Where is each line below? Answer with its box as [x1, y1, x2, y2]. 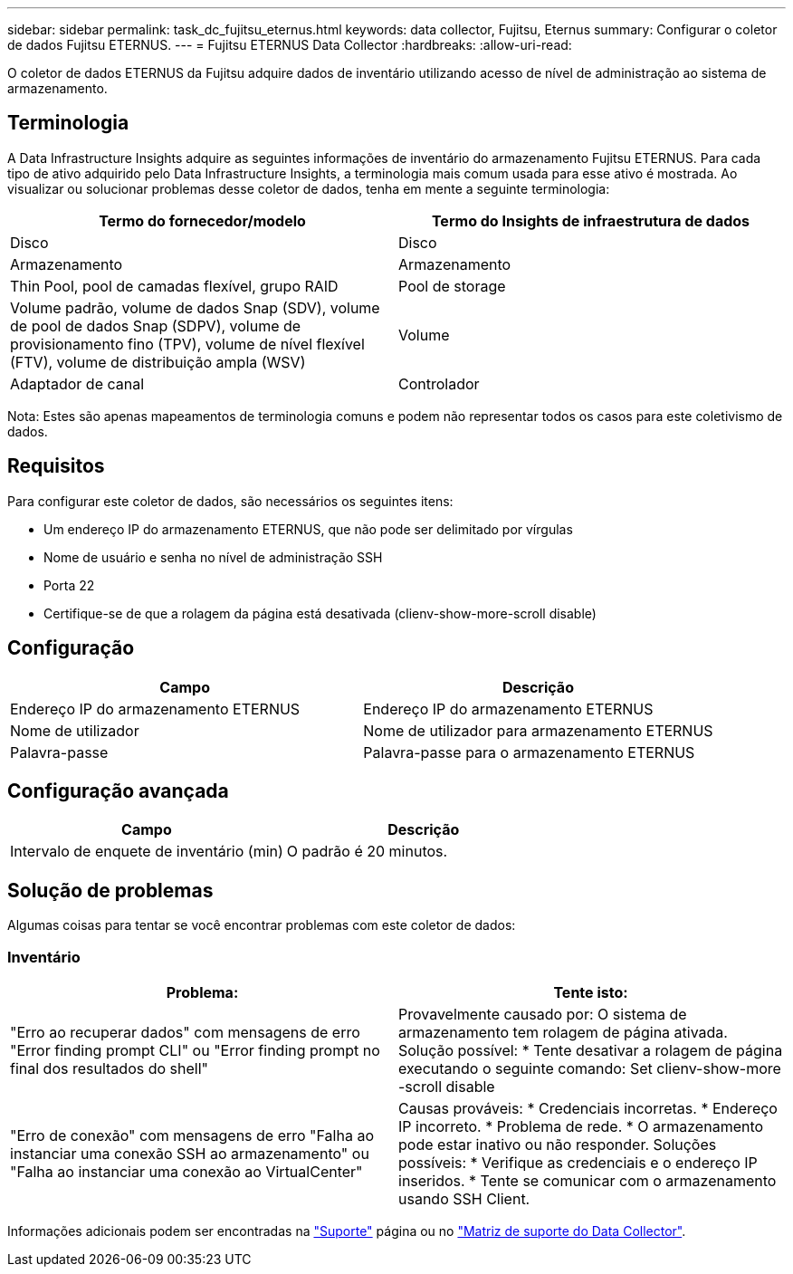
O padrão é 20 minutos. [286, 842, 448, 861]
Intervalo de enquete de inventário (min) [10, 842, 283, 861]
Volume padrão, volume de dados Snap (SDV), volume [10, 298, 380, 317]
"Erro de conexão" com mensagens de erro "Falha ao [10, 1126, 374, 1145]
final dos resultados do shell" [10, 1058, 209, 1078]
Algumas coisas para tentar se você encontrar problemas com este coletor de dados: [7, 917, 516, 934]
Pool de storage [398, 276, 506, 295]
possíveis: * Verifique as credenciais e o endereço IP [398, 1153, 758, 1172]
